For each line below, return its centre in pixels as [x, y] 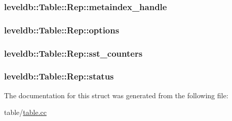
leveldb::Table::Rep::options [62, 30]
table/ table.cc [26, 112]
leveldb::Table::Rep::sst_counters [73, 53]
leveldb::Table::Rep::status [59, 76]
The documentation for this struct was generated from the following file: [116, 95]
